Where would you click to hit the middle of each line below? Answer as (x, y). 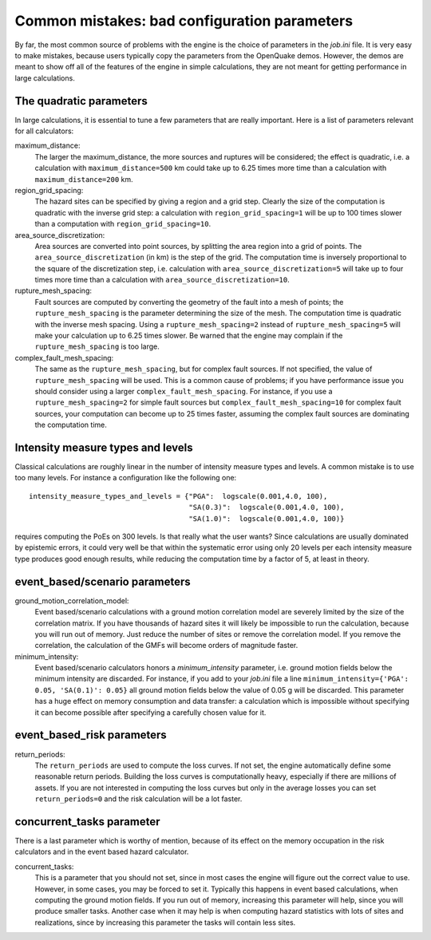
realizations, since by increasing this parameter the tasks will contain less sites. (165, 922)
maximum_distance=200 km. (84, 179)
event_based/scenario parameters (103, 581)
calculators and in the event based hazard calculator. (102, 852)
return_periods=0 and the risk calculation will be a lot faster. (138, 799)
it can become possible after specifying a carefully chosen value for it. (150, 712)
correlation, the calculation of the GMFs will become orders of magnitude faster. (166, 646)
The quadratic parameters (81, 101)
